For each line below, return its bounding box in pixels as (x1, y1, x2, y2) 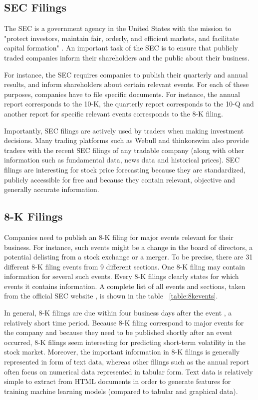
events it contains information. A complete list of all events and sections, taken (4, 280, 246, 291)
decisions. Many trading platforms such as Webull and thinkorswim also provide (4, 135, 249, 145)
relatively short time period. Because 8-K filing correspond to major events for (4, 317, 244, 327)
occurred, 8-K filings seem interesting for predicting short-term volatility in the (4, 336, 246, 347)
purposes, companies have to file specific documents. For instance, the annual (4, 88, 240, 99)
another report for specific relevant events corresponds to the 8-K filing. (4, 108, 223, 118)
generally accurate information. (4, 184, 99, 194)
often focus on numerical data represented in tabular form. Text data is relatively (4, 366, 253, 376)
